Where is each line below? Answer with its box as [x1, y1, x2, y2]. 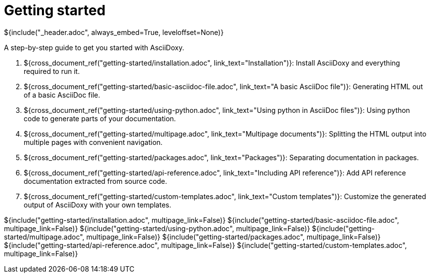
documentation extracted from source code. [24, 176, 167, 185]
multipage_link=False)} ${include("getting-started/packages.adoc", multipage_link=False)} [86, 232, 381, 241]
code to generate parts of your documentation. [24, 114, 176, 123]
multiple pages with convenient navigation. [24, 138, 163, 146]
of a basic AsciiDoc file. [24, 90, 101, 99]
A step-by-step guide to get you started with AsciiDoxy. [4, 43, 184, 52]
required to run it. [24, 67, 80, 75]
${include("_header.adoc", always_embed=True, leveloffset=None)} [4, 28, 224, 36]
